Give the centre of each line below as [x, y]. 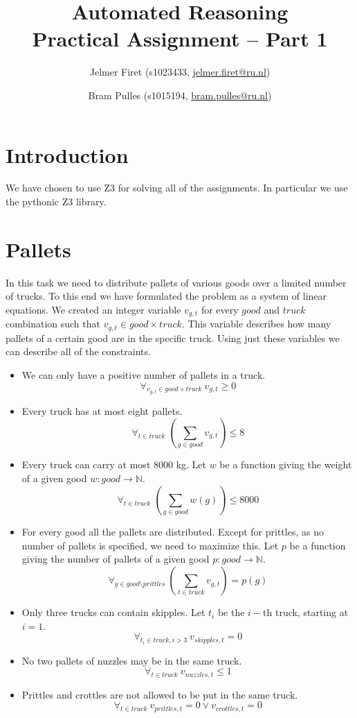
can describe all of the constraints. [78, 351]
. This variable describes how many [256, 324]
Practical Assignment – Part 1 [180, 39]
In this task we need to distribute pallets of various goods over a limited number [176, 282]
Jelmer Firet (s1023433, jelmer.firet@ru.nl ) [180, 72]
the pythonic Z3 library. [56, 202]
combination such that [53, 324]
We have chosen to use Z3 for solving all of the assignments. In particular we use [177, 188]
